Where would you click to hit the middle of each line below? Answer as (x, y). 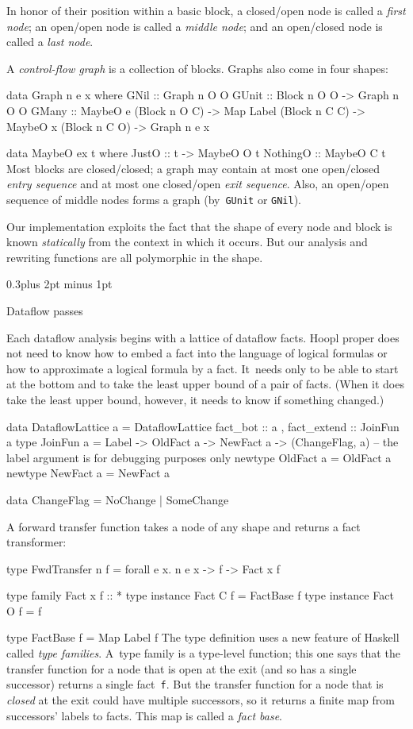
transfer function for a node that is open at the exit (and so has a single (182, 668)
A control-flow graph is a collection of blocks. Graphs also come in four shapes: (197, 68)
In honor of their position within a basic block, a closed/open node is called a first (206, 10)
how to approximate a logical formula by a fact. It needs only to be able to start (203, 368)
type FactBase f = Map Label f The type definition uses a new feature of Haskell (203, 637)
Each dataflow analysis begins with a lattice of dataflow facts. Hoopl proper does (203, 337)
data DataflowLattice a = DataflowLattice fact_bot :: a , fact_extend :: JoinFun (203, 426)
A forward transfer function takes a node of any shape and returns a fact (184, 526)
